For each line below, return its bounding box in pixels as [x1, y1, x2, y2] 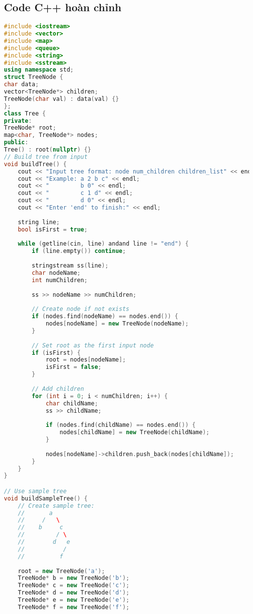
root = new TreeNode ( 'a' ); [18, 567, 105, 575]
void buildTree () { [4, 160, 67, 168]
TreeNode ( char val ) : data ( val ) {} [4, 95, 119, 102]
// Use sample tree [4, 487, 67, 495]
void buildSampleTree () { [4, 495, 88, 502]
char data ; [4, 81, 39, 88]
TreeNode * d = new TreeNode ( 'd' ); [18, 589, 129, 596]
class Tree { [4, 110, 46, 117]
